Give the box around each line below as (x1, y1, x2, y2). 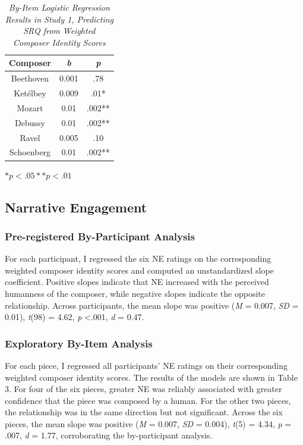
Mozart (17, 101, 43, 114)
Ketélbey (14, 87, 46, 99)
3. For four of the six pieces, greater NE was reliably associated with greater (5, 383, 282, 395)
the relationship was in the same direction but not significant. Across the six (5, 406, 283, 418)
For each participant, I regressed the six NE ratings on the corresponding (5, 252, 272, 265)
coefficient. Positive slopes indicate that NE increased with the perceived (5, 275, 269, 288)
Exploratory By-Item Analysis (5, 336, 153, 350)
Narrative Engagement (5, 198, 147, 216)
